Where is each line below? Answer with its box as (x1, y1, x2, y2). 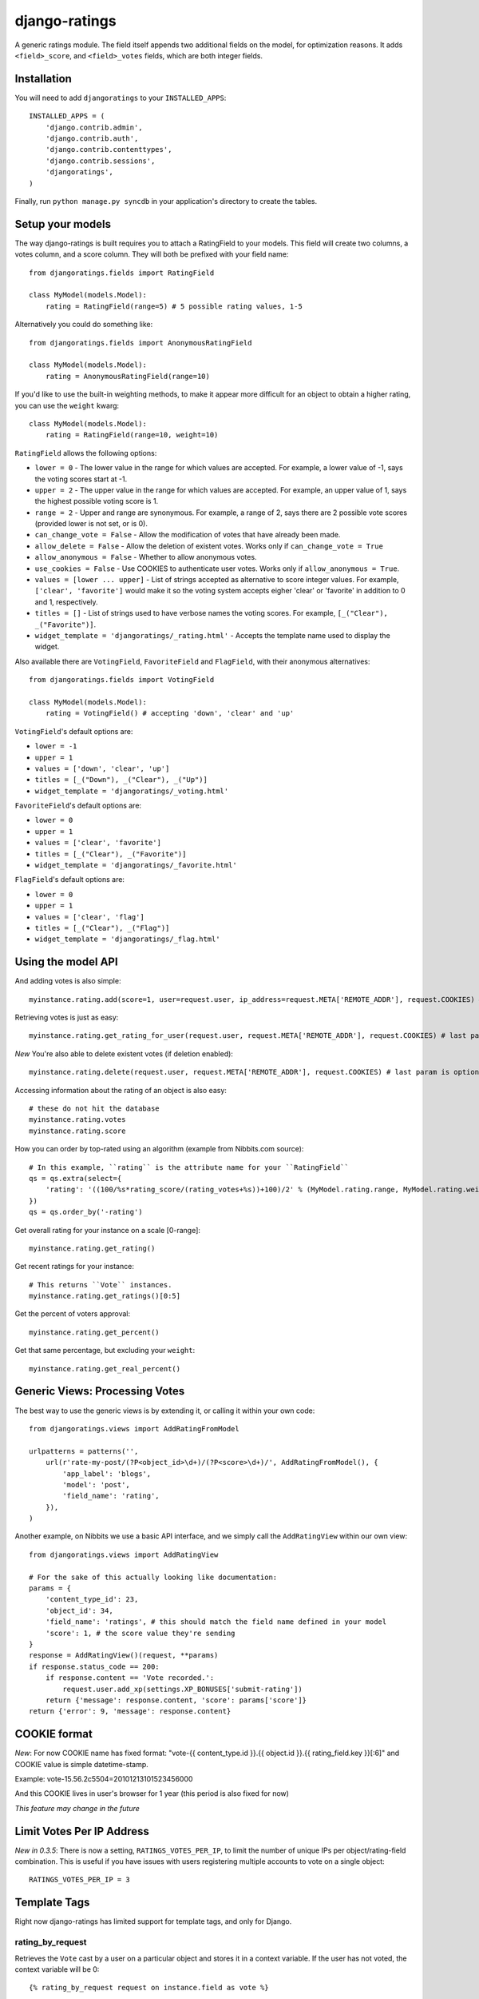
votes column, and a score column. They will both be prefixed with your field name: (14, 249, 289, 259)
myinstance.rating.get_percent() (29, 1327, 160, 1337)
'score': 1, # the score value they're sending (45, 1628, 236, 1638)
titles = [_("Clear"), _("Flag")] (34, 924, 170, 932)
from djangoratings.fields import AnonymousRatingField (29, 338, 252, 347)
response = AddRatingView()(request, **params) (29, 1651, 219, 1660)
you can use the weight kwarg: (14, 401, 120, 410)
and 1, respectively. (34, 597, 99, 607)
